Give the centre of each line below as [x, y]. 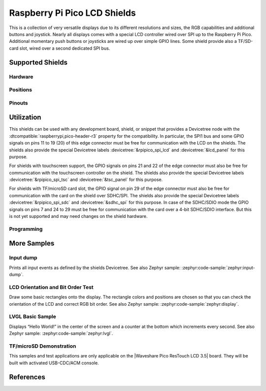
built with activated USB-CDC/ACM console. [54, 363]
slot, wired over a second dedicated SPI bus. [65, 48]
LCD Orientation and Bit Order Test [51, 287]
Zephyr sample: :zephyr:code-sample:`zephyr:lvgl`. [61, 333]
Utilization [25, 118]
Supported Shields [38, 62]
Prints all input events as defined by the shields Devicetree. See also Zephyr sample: [95, 267]
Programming [26, 229]
